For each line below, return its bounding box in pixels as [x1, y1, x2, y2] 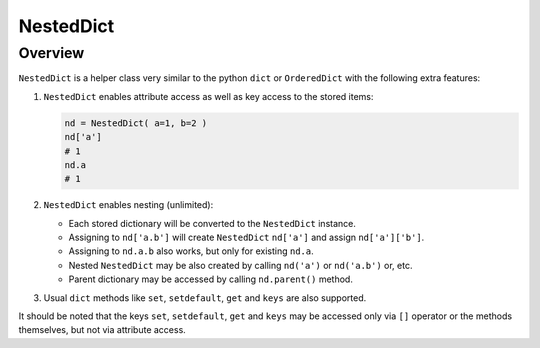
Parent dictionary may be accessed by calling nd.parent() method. [68, 273, 354, 285]
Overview [18, 44, 85, 62]
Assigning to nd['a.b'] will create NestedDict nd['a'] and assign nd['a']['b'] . [68, 231, 425, 244]
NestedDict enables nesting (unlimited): [43, 199, 214, 211]
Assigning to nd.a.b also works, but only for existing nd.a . [68, 245, 314, 257]
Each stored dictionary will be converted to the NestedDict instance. [68, 217, 357, 229]
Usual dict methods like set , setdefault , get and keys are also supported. [43, 291, 367, 304]
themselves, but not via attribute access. [18, 324, 187, 336]
